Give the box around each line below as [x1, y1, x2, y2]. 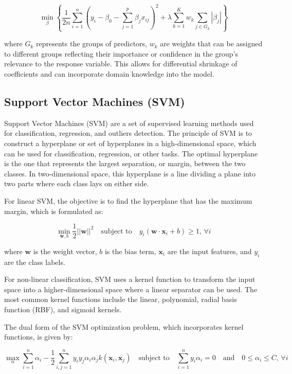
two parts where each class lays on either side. [4, 178, 149, 189]
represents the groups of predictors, [36, 38, 148, 49]
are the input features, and [167, 245, 252, 256]
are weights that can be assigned [160, 38, 263, 49]
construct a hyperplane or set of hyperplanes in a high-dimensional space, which [4, 137, 257, 148]
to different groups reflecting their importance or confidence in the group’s [4, 48, 239, 59]
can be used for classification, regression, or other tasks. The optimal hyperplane [4, 148, 258, 158]
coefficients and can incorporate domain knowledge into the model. [4, 68, 214, 79]
